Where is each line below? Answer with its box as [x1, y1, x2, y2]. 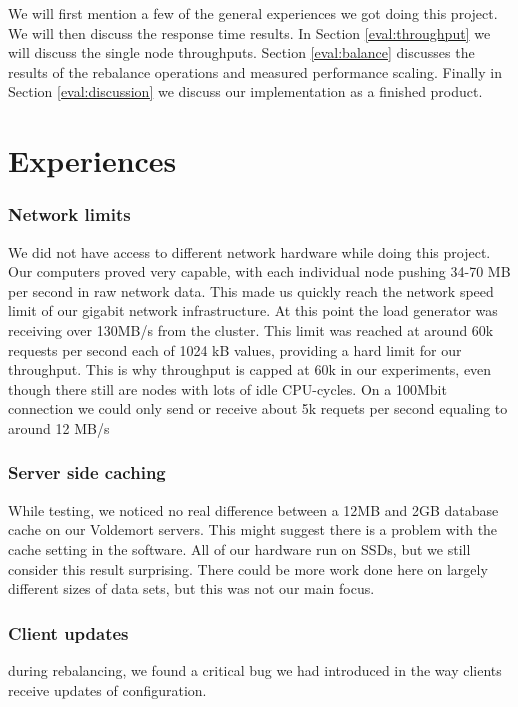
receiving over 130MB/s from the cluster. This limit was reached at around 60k [8, 319, 494, 340]
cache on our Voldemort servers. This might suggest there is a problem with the [8, 519, 498, 540]
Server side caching [8, 460, 166, 485]
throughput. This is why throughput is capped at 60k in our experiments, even [8, 359, 492, 380]
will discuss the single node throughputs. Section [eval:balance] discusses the [8, 42, 475, 63]
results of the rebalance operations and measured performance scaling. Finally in [8, 61, 502, 82]
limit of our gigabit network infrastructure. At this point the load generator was [8, 300, 498, 321]
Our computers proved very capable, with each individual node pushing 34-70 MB [8, 261, 511, 282]
